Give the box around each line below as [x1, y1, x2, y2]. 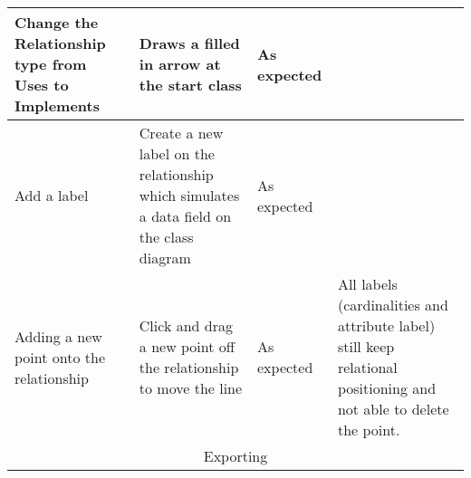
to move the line [139, 378, 243, 398]
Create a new [139, 122, 224, 143]
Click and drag [139, 315, 233, 336]
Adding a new [14, 325, 102, 347]
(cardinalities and [337, 294, 448, 315]
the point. [337, 419, 400, 440]
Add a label [14, 185, 89, 206]
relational [337, 357, 398, 378]
